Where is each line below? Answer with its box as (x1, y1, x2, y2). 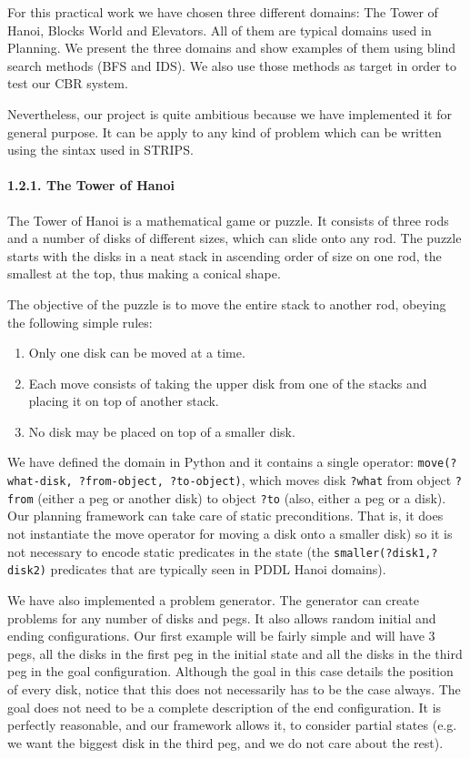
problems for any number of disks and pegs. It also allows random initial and (7, 608, 436, 627)
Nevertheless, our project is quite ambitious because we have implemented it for (7, 104, 452, 123)
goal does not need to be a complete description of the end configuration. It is (7, 697, 442, 716)
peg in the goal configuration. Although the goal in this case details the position (7, 662, 454, 681)
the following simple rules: (7, 312, 153, 331)
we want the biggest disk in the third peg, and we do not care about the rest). (7, 733, 444, 752)
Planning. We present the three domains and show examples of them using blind (7, 38, 456, 57)
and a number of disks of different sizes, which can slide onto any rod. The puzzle (7, 228, 462, 248)
